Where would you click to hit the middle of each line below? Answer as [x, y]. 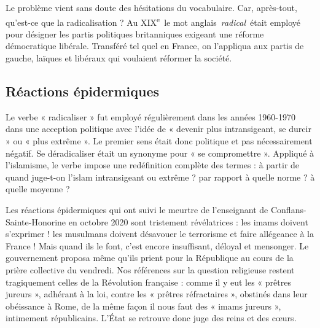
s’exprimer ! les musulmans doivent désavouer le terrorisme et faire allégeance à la [160, 234]
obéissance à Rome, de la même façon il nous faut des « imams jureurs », [143, 306]
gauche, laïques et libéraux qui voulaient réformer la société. [119, 58]
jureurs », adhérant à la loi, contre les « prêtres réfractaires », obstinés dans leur [157, 294]
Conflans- [288, 209]
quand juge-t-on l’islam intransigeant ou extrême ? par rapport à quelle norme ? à [160, 177]
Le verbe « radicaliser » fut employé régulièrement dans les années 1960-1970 [150, 116]
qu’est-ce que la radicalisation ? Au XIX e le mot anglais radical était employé [153, 21]
